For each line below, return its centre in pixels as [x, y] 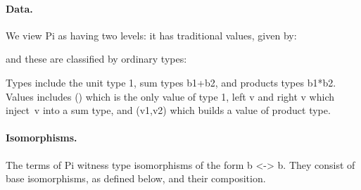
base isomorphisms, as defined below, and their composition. [136, 178]
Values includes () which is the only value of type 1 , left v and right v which [170, 96]
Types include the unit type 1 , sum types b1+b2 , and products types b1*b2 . [171, 82]
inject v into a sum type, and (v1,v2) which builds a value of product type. [168, 110]
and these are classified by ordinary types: [96, 59]
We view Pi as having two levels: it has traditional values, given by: [151, 35]
